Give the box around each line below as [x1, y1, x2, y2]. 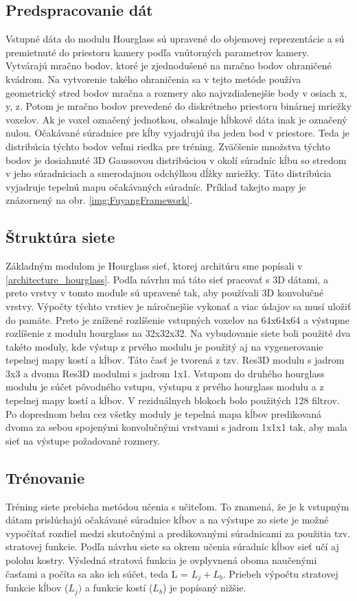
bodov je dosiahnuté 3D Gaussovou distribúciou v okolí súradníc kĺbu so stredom [5, 152, 347, 167]
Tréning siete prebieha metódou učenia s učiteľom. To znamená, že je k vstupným [5, 499, 349, 513]
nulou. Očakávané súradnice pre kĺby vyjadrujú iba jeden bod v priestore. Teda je [5, 126, 349, 140]
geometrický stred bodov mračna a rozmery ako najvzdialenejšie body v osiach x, [5, 85, 347, 99]
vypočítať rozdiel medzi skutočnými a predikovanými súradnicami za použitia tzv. [5, 526, 350, 540]
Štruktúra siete [5, 226, 115, 248]
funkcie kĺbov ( [5, 580, 69, 595]
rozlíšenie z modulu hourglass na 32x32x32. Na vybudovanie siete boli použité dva [5, 326, 351, 340]
